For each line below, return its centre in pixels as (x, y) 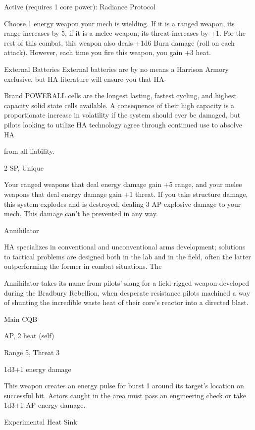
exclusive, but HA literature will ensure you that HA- (85, 79)
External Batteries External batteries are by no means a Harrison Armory (116, 69)
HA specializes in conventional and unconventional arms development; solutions (125, 247)
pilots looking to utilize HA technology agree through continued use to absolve (123, 124)
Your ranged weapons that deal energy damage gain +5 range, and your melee (123, 184)
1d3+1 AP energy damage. (45, 405)
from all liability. (29, 151)
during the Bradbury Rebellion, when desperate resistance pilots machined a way (127, 292)
